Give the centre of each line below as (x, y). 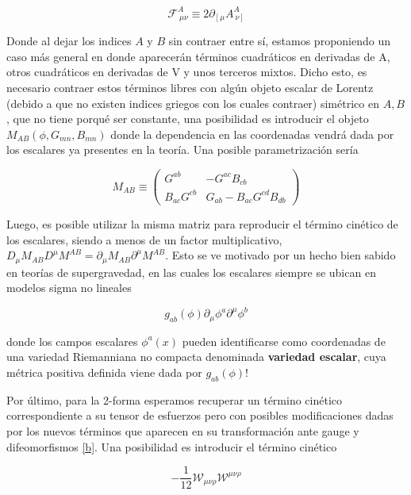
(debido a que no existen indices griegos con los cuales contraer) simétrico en (193, 103)
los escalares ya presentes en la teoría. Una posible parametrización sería (182, 150)
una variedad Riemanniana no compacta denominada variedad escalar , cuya (196, 357)
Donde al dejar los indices (69, 41)
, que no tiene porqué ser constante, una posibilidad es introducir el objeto (188, 119)
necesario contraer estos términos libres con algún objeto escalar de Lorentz (190, 88)
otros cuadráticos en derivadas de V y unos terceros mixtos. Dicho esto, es (187, 72)
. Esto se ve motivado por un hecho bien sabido (280, 255)
